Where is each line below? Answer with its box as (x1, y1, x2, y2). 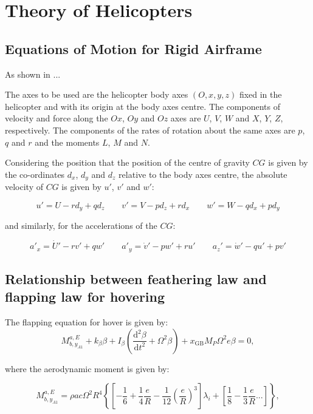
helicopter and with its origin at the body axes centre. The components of (5, 100, 281, 112)
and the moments (35, 135, 100, 148)
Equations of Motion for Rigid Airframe (5, 39, 262, 58)
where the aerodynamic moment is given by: (5, 362, 170, 375)
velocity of (5, 180, 43, 193)
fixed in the (239, 88, 282, 101)
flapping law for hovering (5, 287, 165, 306)
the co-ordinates (5, 168, 65, 180)
